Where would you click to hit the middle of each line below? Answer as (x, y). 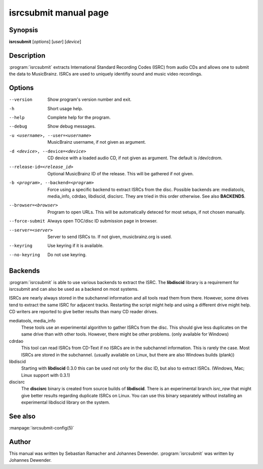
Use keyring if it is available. (75, 245)
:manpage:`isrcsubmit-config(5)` (42, 428)
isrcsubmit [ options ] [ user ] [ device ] (45, 42)
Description (27, 55)
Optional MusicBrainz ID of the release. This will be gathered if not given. (121, 173)
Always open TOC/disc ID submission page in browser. (103, 221)
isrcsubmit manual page (59, 13)
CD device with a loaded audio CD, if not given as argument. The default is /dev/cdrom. (135, 158)
